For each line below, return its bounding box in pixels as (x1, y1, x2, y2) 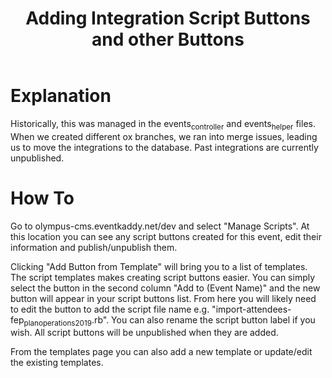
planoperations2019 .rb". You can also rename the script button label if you (23, 313, 316, 328)
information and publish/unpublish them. (10, 241, 178, 253)
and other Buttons (91, 28, 245, 51)
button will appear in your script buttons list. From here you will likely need (10, 292, 317, 304)
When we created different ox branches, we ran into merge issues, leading (10, 130, 318, 142)
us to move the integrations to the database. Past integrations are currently (10, 141, 319, 153)
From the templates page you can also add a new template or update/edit (10, 346, 313, 358)
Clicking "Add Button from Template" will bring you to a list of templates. (10, 260, 308, 272)
